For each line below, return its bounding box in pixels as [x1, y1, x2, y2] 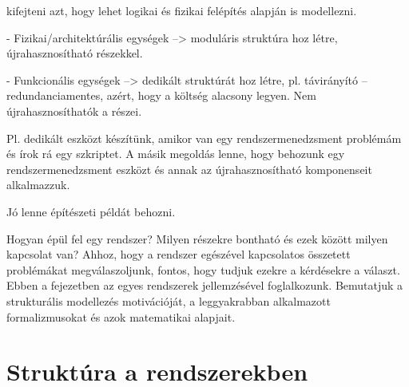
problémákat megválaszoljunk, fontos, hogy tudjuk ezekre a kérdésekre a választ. [6, 261, 400, 278]
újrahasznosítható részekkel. [6, 45, 143, 61]
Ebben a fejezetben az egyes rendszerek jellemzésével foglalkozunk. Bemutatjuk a [6, 277, 403, 294]
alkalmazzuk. [6, 176, 70, 193]
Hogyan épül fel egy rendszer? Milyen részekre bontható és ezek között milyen [6, 230, 388, 247]
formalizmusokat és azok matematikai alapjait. [6, 308, 236, 325]
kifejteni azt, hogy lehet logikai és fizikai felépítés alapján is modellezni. [6, 2, 357, 18]
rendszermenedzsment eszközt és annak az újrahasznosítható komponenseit [6, 160, 372, 177]
